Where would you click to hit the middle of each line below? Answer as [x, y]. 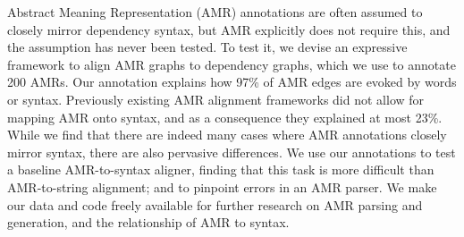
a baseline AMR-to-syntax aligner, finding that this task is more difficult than [221, 169]
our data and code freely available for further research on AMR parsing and [215, 204]
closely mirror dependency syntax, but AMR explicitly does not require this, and [229, 29]
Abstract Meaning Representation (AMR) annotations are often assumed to [215, 12]
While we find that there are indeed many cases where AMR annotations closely [227, 135]
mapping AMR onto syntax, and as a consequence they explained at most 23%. [225, 117]
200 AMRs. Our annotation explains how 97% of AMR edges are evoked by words [232, 82]
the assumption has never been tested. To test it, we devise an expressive [207, 47]
